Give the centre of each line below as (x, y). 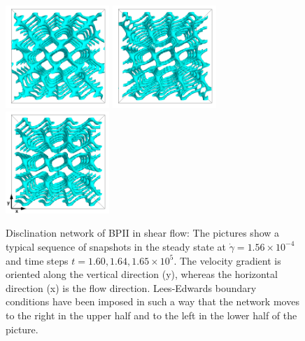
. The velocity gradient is (227, 260)
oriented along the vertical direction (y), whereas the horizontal (142, 274)
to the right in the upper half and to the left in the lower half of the (151, 315)
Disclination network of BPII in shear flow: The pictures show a (143, 233)
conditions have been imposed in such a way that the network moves (152, 301)
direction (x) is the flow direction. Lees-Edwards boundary (131, 287)
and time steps (37, 260)
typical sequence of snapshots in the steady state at (116, 246)
